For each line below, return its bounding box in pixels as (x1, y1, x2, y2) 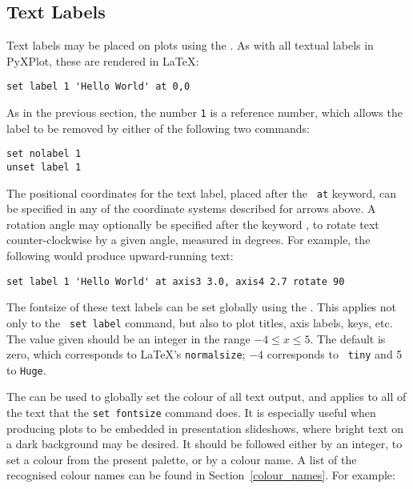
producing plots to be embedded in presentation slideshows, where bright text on (6, 419, 404, 436)
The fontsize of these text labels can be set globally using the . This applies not (6, 299, 397, 315)
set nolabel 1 (6, 148, 82, 160)
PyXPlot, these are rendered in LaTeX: (6, 52, 199, 69)
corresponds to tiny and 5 (267, 346, 403, 363)
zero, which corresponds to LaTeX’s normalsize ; (6, 346, 246, 363)
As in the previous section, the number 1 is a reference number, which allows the (6, 104, 403, 121)
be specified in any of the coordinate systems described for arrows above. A (6, 200, 376, 217)
